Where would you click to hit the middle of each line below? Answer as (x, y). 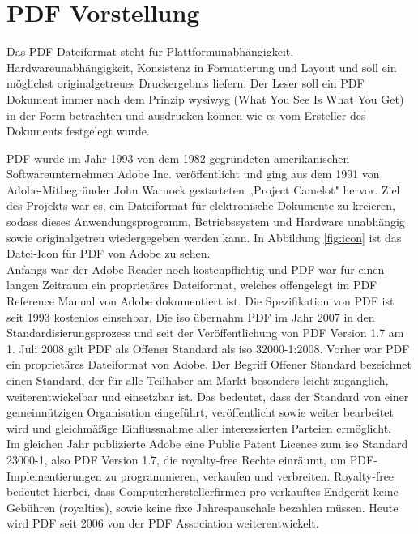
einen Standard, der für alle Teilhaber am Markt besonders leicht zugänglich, (198, 380)
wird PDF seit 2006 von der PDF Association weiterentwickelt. (163, 523)
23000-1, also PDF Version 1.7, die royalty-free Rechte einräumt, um (177, 459)
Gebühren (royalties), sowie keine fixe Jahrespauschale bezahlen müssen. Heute (203, 507)
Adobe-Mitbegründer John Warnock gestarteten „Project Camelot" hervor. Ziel (203, 189)
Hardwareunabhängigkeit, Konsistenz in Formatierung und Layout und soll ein (202, 67)
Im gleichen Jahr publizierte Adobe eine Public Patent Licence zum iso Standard (207, 444)
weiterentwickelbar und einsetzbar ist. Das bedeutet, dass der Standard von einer (208, 396)
